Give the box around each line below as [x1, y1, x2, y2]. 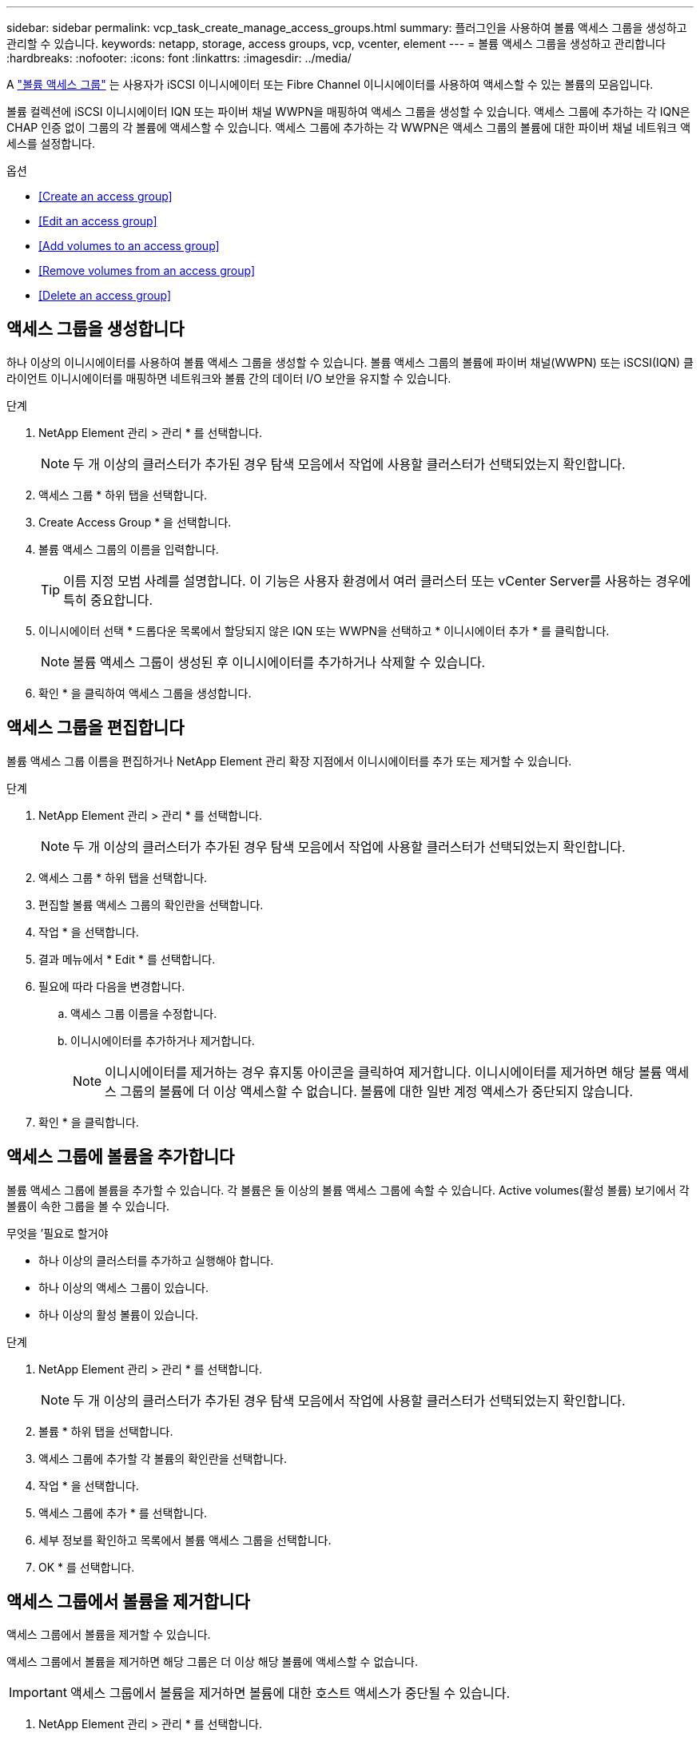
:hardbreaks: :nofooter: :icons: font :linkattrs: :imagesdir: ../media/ [6, 51, 352, 65]
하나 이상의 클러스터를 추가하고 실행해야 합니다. [38, 1253, 274, 1267]
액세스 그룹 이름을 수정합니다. [70, 1006, 217, 1020]
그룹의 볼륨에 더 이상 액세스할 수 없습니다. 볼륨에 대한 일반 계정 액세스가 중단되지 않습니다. [120, 1083, 634, 1099]
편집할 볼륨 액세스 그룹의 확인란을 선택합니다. [38, 897, 264, 912]
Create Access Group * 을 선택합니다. [38, 515, 232, 529]
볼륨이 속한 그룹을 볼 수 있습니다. [6, 1198, 170, 1213]
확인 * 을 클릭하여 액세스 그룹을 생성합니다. [38, 686, 252, 700]
